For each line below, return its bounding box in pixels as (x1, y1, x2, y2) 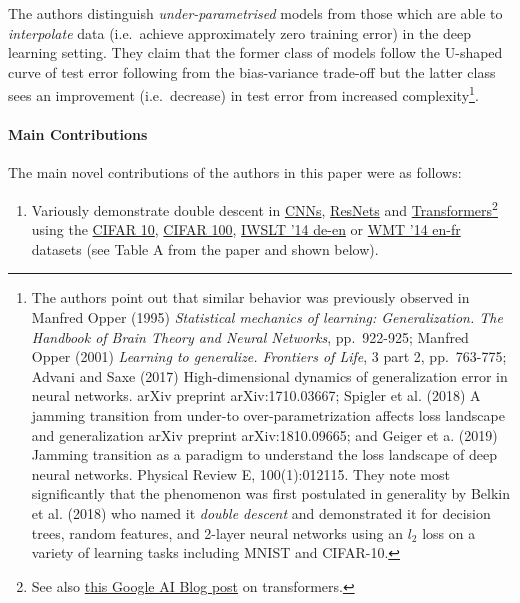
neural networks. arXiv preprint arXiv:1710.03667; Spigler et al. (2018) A (31, 385, 481, 406)
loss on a (422, 522, 476, 543)
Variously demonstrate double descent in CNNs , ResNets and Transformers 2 (31, 197, 498, 220)
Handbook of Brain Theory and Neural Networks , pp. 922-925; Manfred (31, 326, 469, 347)
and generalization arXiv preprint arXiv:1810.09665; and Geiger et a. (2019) (31, 424, 498, 445)
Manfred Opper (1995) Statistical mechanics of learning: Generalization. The (31, 307, 503, 328)
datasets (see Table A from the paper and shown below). (31, 238, 379, 259)
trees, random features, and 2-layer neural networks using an (31, 522, 403, 543)
